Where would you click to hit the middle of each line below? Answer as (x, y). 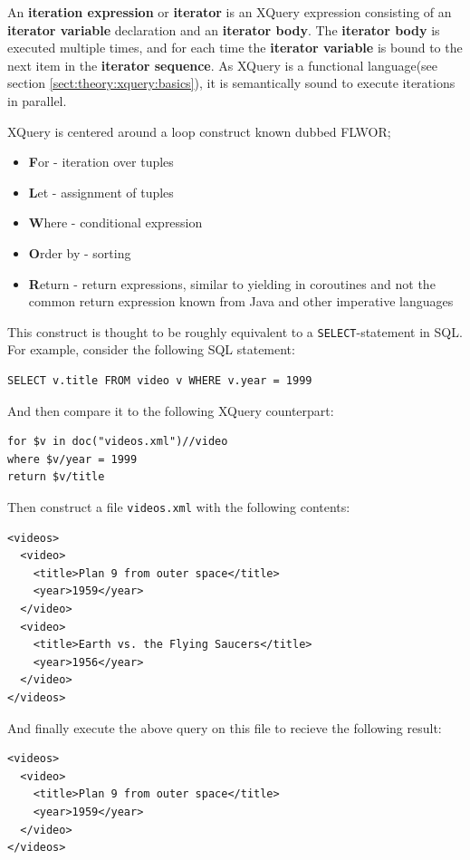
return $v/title (56, 477)
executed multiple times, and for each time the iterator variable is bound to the (235, 48)
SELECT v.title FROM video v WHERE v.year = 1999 (160, 380)
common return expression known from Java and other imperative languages (241, 301)
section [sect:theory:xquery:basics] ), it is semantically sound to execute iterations (231, 83)
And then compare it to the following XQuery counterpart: (171, 410)
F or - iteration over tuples (101, 162)
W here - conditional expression (115, 222)
